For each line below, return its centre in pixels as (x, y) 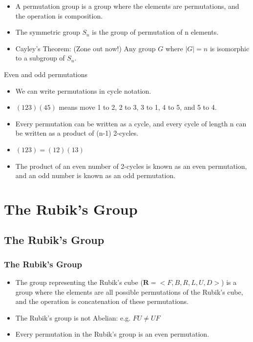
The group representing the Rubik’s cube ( (79, 282)
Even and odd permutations (46, 74)
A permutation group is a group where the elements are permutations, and (127, 6)
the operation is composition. (59, 15)
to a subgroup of (40, 58)
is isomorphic (230, 48)
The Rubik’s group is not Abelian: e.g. (73, 317)
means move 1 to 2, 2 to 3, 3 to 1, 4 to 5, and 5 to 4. (138, 107)
